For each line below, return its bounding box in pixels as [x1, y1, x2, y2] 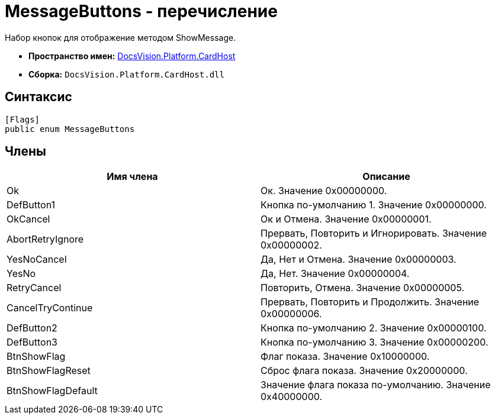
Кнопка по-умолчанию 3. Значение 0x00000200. [261, 336, 488, 349]
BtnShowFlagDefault [7, 385, 98, 397]
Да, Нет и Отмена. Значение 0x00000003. [261, 253, 457, 266]
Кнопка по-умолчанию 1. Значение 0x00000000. [261, 199, 487, 211]
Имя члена [107, 170, 158, 183]
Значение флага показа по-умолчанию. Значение [261, 379, 491, 391]
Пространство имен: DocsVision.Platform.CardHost [28, 50, 236, 61]
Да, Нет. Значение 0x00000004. [261, 267, 410, 280]
